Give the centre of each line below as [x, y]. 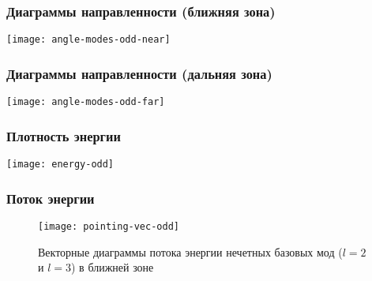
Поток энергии [51, 198]
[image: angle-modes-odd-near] [88, 40]
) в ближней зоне [113, 267]
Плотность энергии [64, 135]
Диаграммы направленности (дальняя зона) [139, 73]
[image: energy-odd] [60, 164]
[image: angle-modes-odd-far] [86, 102]
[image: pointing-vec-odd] [109, 226]
